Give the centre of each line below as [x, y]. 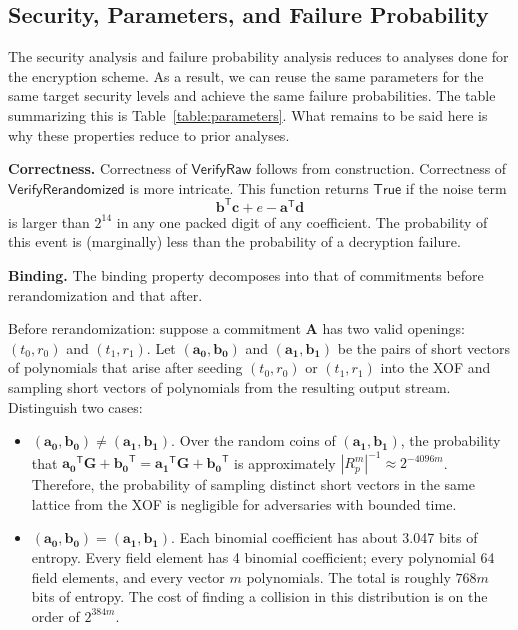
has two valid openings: [393, 328]
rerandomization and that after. [105, 294]
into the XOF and [435, 367]
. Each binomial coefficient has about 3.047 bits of [324, 537]
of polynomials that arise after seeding [125, 367]
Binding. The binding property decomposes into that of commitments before [246, 275]
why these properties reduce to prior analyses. [149, 134]
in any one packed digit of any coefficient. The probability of [302, 221]
